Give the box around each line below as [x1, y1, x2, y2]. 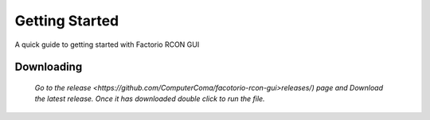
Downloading [14, 60, 83, 74]
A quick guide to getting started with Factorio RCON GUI [14, 40, 200, 49]
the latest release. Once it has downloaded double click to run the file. [34, 94, 266, 103]
